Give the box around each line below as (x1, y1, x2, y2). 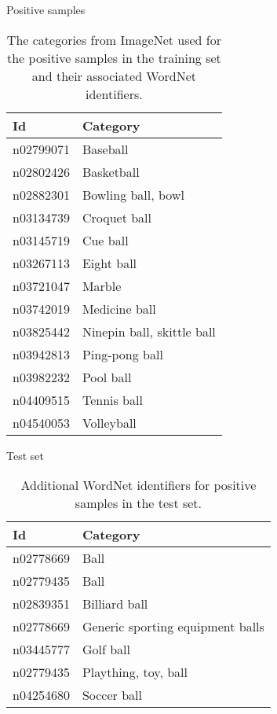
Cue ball (82, 230, 129, 249)
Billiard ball (82, 594, 148, 613)
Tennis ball (82, 390, 143, 409)
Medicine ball (82, 299, 156, 318)
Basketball (82, 162, 140, 181)
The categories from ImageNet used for (6, 30, 221, 49)
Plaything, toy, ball (82, 663, 188, 682)
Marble (82, 276, 122, 295)
